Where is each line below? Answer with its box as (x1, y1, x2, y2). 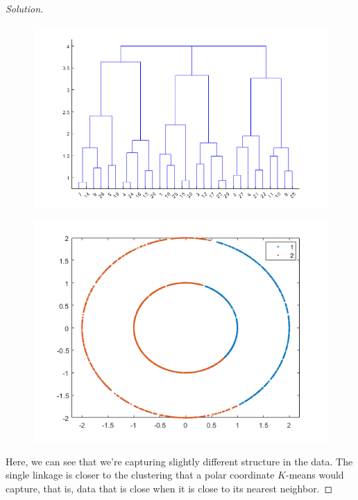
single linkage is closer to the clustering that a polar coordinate (6, 467, 275, 482)
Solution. (6, 1, 44, 15)
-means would (285, 467, 344, 482)
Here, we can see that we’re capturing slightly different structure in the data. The (6, 454, 353, 468)
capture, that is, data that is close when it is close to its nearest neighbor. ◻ (6, 481, 333, 495)
